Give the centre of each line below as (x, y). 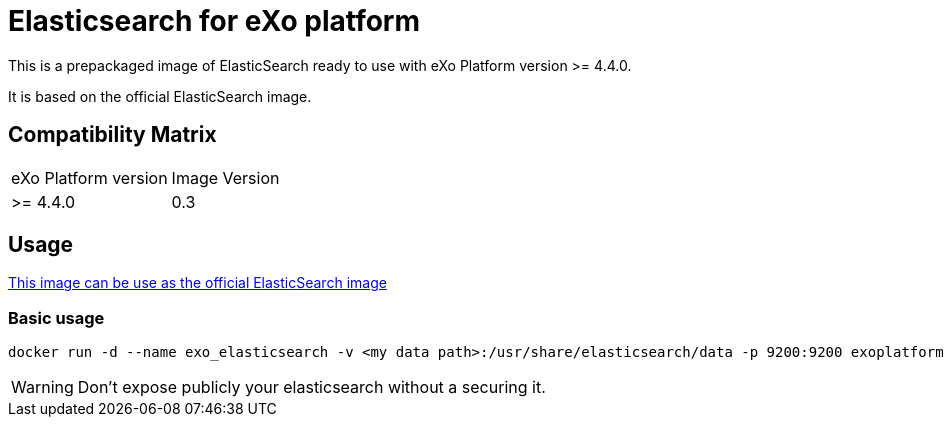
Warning (42, 387)
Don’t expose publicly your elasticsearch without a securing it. (311, 387)
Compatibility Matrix (112, 135)
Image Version (225, 177)
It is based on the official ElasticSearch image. (160, 96)
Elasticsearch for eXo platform (214, 21)
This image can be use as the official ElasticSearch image (197, 283)
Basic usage (56, 317)
